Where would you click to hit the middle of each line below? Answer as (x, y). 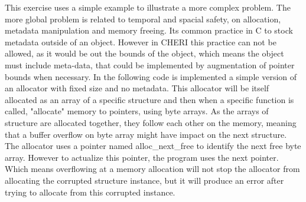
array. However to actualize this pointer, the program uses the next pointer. (142, 157)
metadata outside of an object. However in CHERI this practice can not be (141, 42)
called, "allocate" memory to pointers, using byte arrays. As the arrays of (137, 111)
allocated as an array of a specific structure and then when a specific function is (149, 99)
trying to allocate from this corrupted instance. (90, 192)
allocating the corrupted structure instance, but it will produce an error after (144, 180)
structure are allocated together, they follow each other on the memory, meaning (151, 122)
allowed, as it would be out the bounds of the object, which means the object (144, 53)
